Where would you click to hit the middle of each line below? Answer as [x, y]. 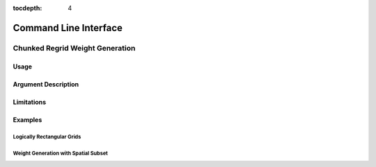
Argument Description [46, 84]
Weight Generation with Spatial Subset [60, 153]
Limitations [30, 102]
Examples [28, 120]
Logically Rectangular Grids [47, 137]
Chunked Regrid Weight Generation [74, 48]
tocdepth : [28, 8]
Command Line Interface [68, 28]
